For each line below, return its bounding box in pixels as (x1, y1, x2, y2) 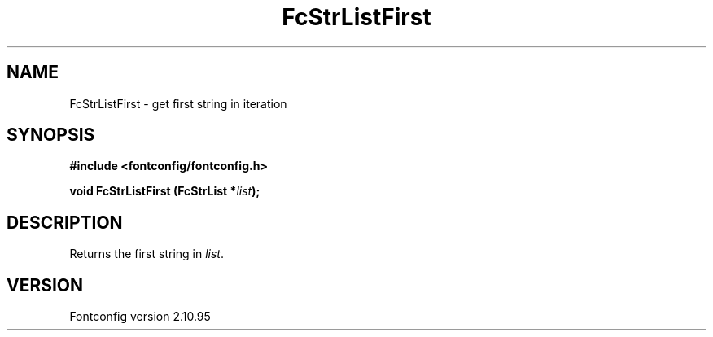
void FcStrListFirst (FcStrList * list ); (69, 184, 260, 199)
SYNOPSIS (7, 125, 95, 146)
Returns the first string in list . (69, 247, 224, 261)
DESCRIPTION (7, 212, 123, 233)
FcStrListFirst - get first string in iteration (69, 96, 287, 111)
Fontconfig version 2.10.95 (69, 309, 211, 324)
